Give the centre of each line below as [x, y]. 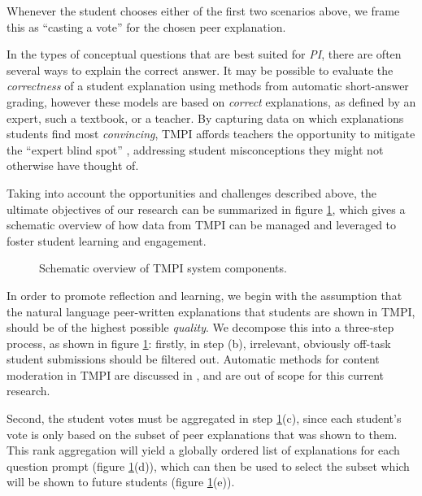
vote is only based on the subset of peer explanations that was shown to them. [202, 434]
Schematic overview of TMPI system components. [163, 268]
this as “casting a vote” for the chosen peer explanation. [146, 26]
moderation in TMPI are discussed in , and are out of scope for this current [195, 374]
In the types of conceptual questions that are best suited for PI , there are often [204, 54]
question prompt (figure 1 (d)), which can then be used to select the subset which [208, 466]
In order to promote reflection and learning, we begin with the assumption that [204, 295]
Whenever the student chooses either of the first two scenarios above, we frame [203, 11]
